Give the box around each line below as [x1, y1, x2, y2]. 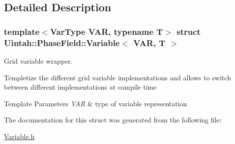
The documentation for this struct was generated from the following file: [4, 115, 222, 125]
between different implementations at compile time [4, 82, 157, 92]
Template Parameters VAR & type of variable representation [4, 98, 187, 108]
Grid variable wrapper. [4, 55, 73, 66]
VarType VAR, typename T [50, 25, 163, 37]
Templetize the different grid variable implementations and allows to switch [4, 72, 231, 82]
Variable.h [4, 131, 35, 141]
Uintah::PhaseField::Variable [4, 36, 120, 48]
